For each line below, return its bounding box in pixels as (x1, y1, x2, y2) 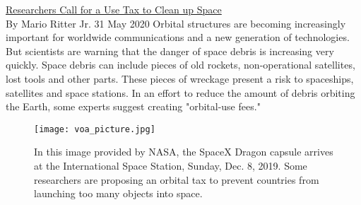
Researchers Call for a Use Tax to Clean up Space (6, 2, 222, 16)
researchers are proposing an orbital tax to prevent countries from (34, 172, 319, 187)
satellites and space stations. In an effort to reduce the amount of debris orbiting (6, 85, 355, 100)
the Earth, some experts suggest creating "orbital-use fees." (6, 99, 261, 114)
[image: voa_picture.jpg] (34, 124, 155, 134)
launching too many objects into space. (34, 186, 203, 201)
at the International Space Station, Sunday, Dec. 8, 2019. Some (34, 158, 307, 172)
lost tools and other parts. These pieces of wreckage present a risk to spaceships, (6, 71, 354, 86)
